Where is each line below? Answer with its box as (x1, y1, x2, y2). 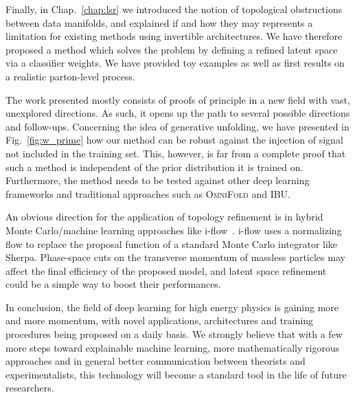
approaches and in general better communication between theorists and (5, 354, 306, 368)
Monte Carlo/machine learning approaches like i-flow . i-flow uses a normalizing (5, 223, 342, 237)
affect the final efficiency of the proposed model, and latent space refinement (5, 263, 327, 277)
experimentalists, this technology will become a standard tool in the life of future (5, 367, 347, 381)
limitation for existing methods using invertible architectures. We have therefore (5, 29, 343, 43)
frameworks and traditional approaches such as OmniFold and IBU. (5, 186, 290, 201)
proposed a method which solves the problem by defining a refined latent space (5, 42, 338, 56)
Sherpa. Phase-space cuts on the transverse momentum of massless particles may (5, 250, 345, 264)
